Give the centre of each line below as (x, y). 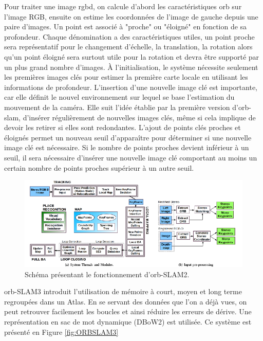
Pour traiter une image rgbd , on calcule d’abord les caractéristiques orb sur (123, 6)
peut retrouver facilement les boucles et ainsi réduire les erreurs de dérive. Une (128, 311)
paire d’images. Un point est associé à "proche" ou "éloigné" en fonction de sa (126, 26)
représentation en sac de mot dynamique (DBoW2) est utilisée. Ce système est (128, 322)
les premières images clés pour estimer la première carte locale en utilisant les (126, 77)
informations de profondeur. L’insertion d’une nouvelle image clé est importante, (131, 87)
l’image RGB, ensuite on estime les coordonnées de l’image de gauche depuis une (131, 16)
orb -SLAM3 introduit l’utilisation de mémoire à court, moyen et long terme (123, 291)
